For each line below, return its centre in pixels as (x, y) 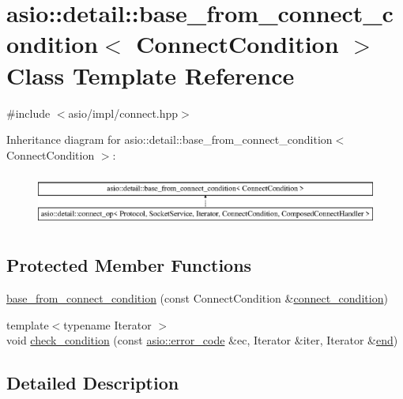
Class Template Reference (151, 75)
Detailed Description (93, 383)
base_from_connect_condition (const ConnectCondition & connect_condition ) (197, 298)
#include (28, 113)
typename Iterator (107, 324)
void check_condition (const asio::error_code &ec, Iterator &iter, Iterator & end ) (202, 340)
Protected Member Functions (129, 265)
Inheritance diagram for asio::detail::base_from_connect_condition (169, 139)
